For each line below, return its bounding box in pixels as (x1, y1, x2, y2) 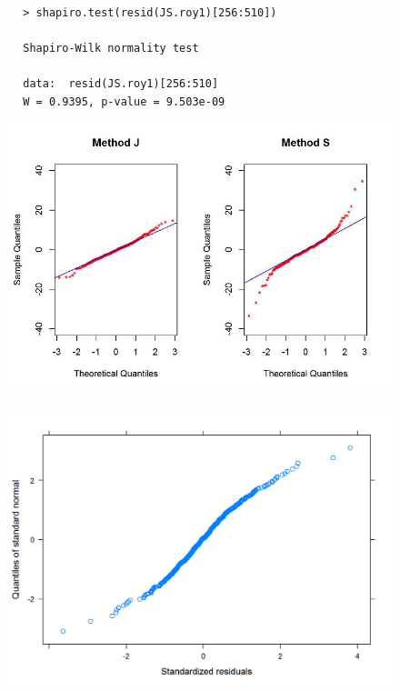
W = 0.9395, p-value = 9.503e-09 (23, 95, 225, 108)
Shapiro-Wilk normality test (23, 42, 199, 55)
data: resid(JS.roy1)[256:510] (23, 77, 219, 91)
